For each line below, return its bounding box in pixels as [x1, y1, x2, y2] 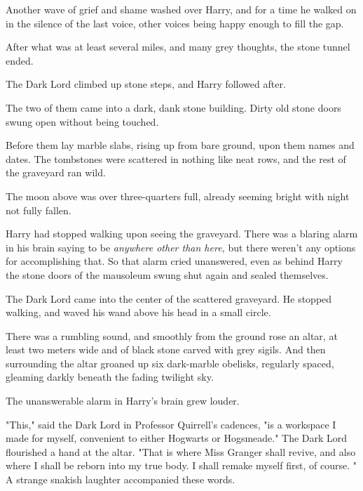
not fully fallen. [6, 202, 71, 217]
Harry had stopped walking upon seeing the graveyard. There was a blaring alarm [6, 226, 358, 241]
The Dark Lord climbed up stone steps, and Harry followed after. [6, 77, 286, 91]
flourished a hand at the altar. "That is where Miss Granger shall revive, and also [6, 444, 356, 459]
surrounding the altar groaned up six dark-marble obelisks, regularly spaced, [6, 355, 334, 370]
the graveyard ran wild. [6, 165, 106, 180]
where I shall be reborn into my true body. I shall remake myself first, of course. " [6, 458, 357, 473]
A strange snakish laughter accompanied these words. [6, 472, 235, 487]
